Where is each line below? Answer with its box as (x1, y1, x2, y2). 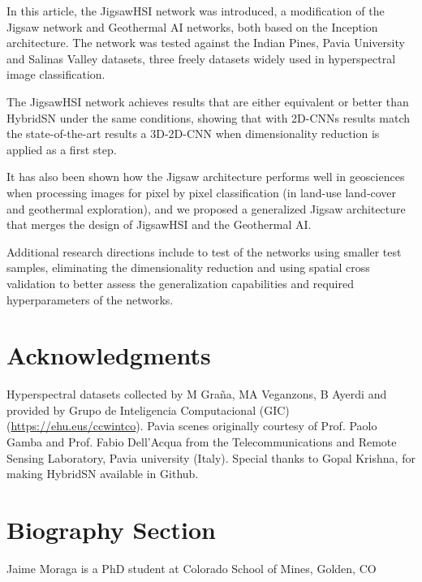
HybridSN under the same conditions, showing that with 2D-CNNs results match (6, 109, 410, 126)
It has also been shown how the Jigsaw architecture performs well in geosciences (6, 168, 405, 185)
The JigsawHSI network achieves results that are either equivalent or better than (6, 93, 409, 110)
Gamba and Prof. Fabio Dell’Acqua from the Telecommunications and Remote (6, 433, 397, 450)
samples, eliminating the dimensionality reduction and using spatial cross (6, 259, 370, 276)
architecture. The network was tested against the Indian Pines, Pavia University (6, 34, 405, 51)
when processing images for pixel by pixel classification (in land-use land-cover (6, 183, 397, 200)
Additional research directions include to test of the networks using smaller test (6, 243, 402, 260)
